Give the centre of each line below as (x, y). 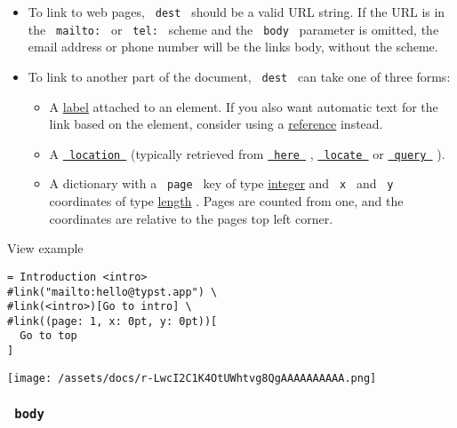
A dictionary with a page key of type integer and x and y (221, 183)
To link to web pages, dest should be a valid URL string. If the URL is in (237, 12)
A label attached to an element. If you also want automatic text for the (244, 106)
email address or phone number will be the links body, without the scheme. (233, 47)
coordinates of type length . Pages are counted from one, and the (226, 201)
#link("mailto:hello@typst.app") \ (112, 292)
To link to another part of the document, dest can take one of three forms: (239, 76)
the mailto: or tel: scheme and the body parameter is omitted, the (233, 29)
